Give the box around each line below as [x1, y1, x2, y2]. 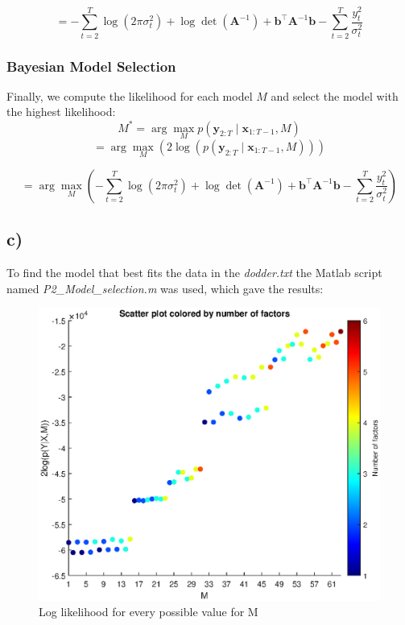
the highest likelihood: [6, 103, 116, 120]
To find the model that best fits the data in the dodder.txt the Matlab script [6, 264, 382, 281]
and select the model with [271, 87, 399, 104]
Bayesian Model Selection [6, 56, 176, 76]
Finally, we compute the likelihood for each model [6, 87, 253, 104]
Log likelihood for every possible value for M [39, 603, 258, 620]
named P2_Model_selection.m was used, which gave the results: [6, 279, 324, 296]
